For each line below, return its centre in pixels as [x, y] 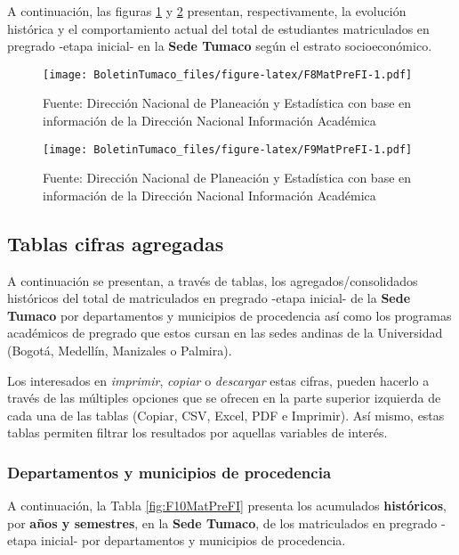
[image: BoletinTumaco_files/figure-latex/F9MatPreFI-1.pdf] [228, 149]
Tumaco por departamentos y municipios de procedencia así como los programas [229, 315]
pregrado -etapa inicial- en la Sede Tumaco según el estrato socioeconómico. [220, 46]
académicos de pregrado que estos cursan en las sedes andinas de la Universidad [225, 333]
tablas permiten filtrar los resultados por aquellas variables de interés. [197, 433]
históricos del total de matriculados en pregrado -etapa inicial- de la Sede [209, 298]
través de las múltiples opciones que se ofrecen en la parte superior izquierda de [224, 398]
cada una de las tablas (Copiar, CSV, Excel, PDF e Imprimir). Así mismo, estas [226, 415]
